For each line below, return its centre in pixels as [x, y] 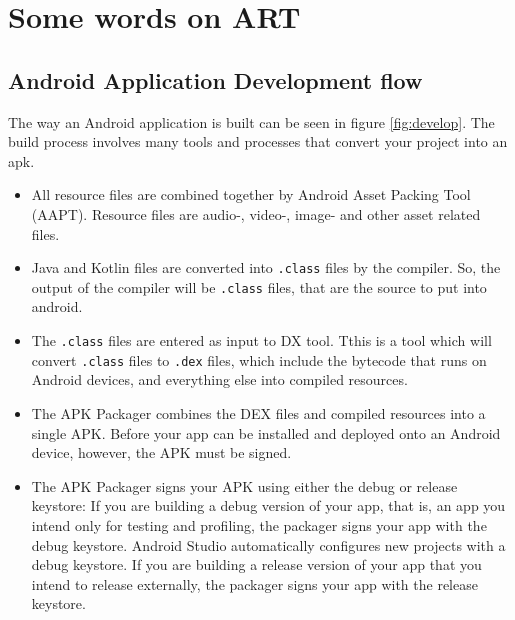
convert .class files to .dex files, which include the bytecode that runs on [259, 359]
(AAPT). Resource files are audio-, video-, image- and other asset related [256, 213]
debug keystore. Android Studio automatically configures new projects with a [268, 544]
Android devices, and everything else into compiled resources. [219, 379]
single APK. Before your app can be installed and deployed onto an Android [266, 432]
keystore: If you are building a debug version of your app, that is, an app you [268, 505]
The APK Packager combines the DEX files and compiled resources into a [258, 412]
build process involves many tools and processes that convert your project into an [258, 141]
